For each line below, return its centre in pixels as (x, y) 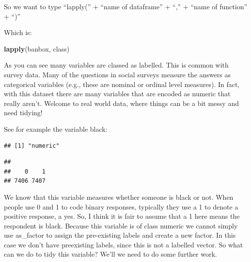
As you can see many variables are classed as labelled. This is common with (116, 65)
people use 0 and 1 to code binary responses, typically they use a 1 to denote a (121, 206)
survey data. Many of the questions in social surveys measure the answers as (117, 74)
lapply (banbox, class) (37, 48)
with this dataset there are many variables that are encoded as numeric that (117, 94)
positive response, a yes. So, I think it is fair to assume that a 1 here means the (122, 216)
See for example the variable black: (56, 129)
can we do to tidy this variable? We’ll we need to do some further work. (110, 254)
